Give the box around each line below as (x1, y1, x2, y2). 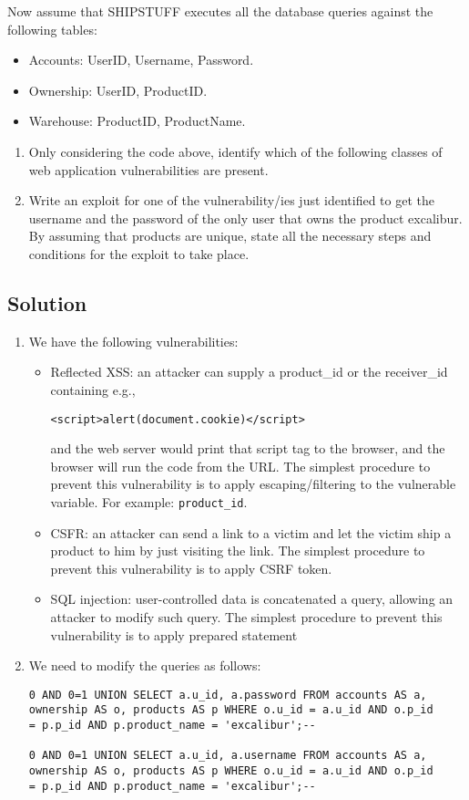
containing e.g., (50, 379, 136, 399)
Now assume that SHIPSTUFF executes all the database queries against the (7, 2, 433, 20)
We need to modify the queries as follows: (28, 656, 261, 675)
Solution (7, 288, 87, 317)
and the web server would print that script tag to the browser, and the (50, 439, 445, 458)
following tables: (7, 19, 97, 38)
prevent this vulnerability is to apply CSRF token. (50, 558, 332, 577)
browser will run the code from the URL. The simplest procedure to (50, 456, 431, 475)
